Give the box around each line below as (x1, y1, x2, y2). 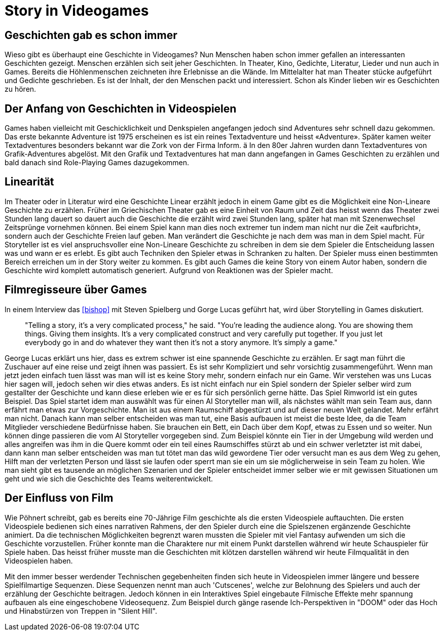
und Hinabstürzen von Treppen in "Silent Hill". (5, 606, 157, 615)
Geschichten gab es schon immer (5, 28, 177, 42)
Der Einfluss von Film (5, 492, 114, 505)
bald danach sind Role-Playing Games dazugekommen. (5, 158, 190, 167)
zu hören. (5, 85, 36, 94)
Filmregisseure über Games (5, 283, 147, 296)
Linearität (5, 175, 54, 189)
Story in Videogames (5, 2, 149, 19)
